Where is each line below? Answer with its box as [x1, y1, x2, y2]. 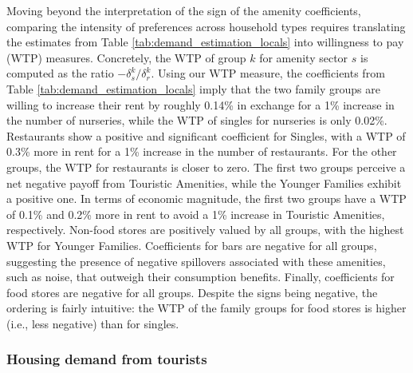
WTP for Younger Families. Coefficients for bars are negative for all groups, [6, 236, 377, 253]
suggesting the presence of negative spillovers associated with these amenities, [6, 252, 386, 269]
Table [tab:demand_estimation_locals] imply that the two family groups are [6, 80, 380, 97]
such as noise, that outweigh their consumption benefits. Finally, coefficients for [6, 268, 395, 285]
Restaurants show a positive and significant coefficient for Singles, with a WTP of [6, 127, 406, 144]
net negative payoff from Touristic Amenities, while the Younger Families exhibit [6, 174, 402, 191]
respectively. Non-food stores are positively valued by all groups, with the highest [6, 221, 404, 238]
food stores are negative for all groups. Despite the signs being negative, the [6, 284, 378, 300]
